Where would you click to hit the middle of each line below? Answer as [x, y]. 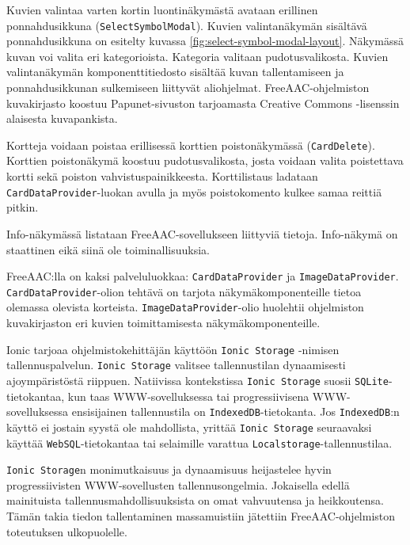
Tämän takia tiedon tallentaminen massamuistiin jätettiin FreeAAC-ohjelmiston [201, 516]
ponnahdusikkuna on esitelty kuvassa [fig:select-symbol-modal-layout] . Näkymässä [205, 41]
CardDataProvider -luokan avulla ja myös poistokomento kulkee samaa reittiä [194, 191]
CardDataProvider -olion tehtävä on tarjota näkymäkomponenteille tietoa [184, 291]
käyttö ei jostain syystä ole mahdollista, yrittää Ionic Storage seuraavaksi [189, 427]
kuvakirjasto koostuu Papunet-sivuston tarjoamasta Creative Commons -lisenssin [203, 103]
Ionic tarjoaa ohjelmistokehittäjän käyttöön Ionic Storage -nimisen [173, 349]
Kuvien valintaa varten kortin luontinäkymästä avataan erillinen [162, 10]
